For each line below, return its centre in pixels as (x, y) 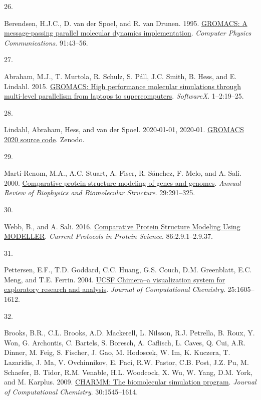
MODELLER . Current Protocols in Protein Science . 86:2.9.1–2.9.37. (108, 236)
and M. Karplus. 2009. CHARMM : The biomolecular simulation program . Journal (130, 382)
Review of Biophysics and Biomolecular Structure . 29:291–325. (100, 192)
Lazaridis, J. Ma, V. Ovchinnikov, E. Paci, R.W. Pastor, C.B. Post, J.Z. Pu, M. (126, 362)
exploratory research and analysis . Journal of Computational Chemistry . (115, 289)
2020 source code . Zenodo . (44, 139)
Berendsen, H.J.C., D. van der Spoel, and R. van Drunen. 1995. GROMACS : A (126, 23)
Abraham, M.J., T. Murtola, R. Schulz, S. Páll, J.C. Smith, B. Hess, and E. (120, 76)
